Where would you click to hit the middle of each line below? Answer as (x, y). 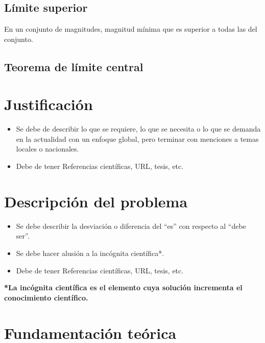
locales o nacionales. (47, 149)
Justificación (49, 104)
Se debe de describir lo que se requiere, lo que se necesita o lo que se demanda (138, 129)
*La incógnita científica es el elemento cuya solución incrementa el (123, 287)
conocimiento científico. (46, 297)
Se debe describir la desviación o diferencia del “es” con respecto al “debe (131, 226)
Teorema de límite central (74, 66)
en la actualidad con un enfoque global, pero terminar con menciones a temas (137, 138)
